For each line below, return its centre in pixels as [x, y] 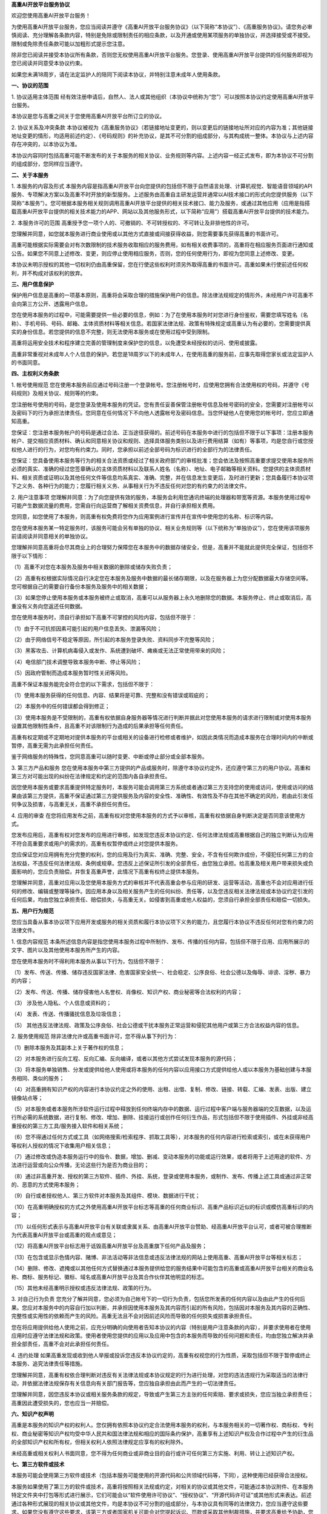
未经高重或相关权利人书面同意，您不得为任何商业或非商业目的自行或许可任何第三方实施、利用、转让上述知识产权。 [154, 1453]
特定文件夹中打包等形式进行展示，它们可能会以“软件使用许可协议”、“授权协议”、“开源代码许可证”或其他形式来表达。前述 [161, 1495]
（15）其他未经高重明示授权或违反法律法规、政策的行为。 [83, 1288]
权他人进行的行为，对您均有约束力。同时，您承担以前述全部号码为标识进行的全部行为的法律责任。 [133, 449]
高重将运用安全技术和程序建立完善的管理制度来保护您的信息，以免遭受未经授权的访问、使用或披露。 [136, 343]
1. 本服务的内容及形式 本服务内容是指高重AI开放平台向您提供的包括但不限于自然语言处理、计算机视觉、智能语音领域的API [162, 186]
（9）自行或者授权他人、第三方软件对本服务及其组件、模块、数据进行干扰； [106, 1195]
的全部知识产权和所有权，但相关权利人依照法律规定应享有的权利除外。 [99, 1442]
